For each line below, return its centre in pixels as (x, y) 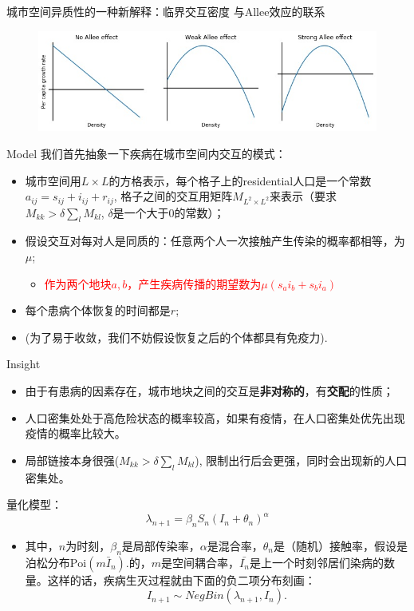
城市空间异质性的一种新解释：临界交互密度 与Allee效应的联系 (166, 11)
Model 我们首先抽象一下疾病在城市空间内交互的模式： (146, 153)
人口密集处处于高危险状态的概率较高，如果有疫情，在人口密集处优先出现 (215, 417)
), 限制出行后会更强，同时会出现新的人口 (301, 460)
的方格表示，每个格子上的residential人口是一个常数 (240, 180)
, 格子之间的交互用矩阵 (173, 196)
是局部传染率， (161, 545)
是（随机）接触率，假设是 (341, 545)
